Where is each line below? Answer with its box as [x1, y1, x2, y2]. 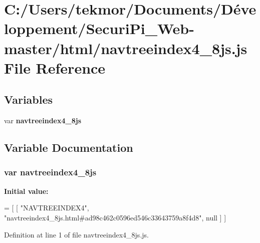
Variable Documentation [4, 140, 133, 155]
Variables [4, 92, 53, 107]
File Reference [4, 57, 106, 78]
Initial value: [4, 185, 49, 196]
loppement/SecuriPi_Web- [4, 18, 194, 39]
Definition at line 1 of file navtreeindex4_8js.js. [4, 229, 149, 239]
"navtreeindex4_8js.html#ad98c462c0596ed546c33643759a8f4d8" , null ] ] [4, 212, 226, 222]
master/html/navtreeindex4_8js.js [4, 38, 247, 58]
